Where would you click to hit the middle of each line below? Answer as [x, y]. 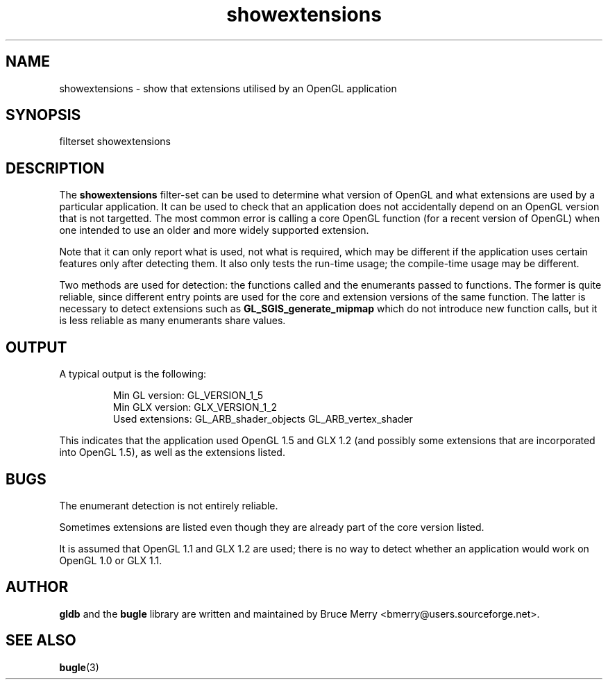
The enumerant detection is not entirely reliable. [169, 505]
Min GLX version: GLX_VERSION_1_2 [195, 407]
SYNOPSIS [43, 115]
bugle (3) [79, 667]
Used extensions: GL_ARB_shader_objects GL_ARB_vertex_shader [263, 419]
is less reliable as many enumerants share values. [172, 321]
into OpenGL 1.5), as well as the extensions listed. [172, 453]
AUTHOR [37, 587]
